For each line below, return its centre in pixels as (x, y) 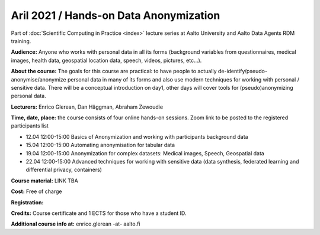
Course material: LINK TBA (44, 181)
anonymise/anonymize (39, 79)
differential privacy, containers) (64, 170)
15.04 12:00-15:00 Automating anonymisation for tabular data (100, 145)
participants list (30, 126)
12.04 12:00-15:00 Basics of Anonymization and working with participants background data (137, 136)
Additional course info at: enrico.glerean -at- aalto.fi (76, 224)
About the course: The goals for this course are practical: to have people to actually (114, 71)
